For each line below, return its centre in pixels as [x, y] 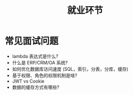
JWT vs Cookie [28, 81]
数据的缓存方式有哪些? [36, 87]
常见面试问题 [32, 41]
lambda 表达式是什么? [35, 56]
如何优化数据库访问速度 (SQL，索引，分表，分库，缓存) [70, 69]
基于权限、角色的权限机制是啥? [45, 75]
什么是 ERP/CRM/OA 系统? [40, 62]
